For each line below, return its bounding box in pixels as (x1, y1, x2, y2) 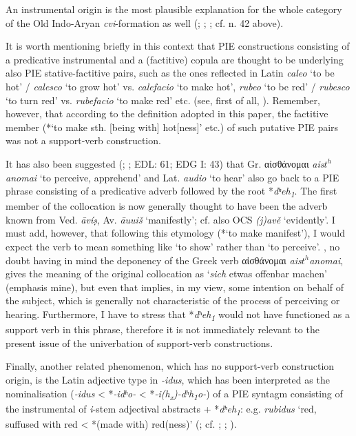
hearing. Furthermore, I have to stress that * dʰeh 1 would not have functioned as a (6, 307, 350, 323)
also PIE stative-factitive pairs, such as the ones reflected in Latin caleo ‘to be (6, 66, 335, 80)
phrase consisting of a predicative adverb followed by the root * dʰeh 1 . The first (6, 184, 337, 199)
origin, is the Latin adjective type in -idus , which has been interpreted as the (6, 372, 330, 386)
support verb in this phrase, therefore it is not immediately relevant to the (6, 322, 320, 337)
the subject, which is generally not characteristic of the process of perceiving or (6, 293, 340, 308)
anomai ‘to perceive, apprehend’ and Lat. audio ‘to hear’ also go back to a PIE (6, 170, 339, 184)
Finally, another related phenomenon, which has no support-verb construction (6, 359, 335, 373)
